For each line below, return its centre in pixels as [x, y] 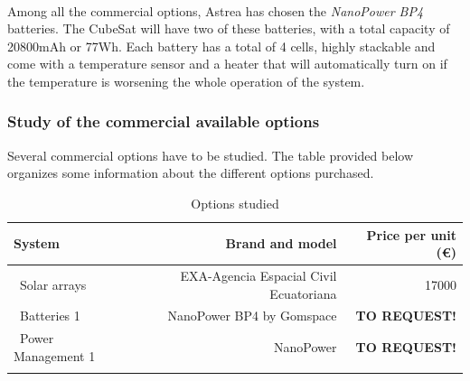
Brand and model [281, 243]
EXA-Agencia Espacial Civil [258, 275]
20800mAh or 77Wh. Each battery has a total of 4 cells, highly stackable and [221, 46]
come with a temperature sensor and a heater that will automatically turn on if [227, 64]
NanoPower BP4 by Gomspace [252, 316]
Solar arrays [53, 284]
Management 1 [55, 355]
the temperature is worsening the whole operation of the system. [186, 81]
